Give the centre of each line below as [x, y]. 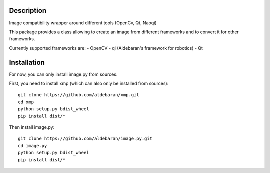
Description [28, 11]
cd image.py [33, 146]
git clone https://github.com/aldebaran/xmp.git [79, 95]
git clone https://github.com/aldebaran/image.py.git [85, 139]
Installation [27, 62]
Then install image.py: [32, 127]
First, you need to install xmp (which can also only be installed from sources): [89, 83]
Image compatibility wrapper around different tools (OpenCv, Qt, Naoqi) [83, 23]
